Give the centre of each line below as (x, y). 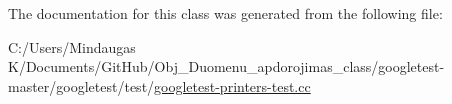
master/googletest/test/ (81, 85)
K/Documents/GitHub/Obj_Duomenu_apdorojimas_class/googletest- (226, 66)
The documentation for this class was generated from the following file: (225, 13)
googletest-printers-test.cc (232, 85)
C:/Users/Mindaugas (72, 46)
